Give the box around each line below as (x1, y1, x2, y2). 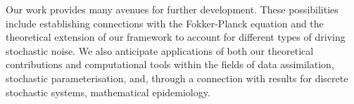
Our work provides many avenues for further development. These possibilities (6, 2, 339, 16)
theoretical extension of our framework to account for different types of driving (6, 30, 346, 44)
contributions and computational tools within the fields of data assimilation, (6, 57, 334, 72)
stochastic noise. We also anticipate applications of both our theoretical (6, 43, 314, 58)
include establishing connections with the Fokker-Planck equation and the (6, 15, 324, 30)
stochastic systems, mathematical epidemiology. (6, 84, 210, 99)
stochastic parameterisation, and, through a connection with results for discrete (6, 70, 348, 85)
